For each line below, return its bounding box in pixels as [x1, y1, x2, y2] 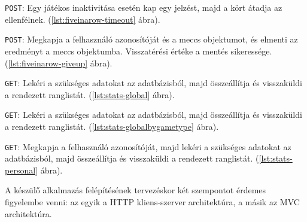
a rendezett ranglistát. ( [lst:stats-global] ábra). [5, 88, 175, 101]
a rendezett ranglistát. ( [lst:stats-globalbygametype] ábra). [5, 120, 219, 132]
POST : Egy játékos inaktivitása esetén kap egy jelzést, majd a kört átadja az [5, 1, 282, 13]
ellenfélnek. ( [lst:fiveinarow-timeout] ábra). [5, 13, 160, 25]
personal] [5, 163, 38, 176]
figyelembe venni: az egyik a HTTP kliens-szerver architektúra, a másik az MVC [5, 196, 300, 208]
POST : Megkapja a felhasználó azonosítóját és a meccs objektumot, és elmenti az [5, 33, 298, 45]
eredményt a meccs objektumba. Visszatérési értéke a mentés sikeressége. [5, 44, 272, 57]
